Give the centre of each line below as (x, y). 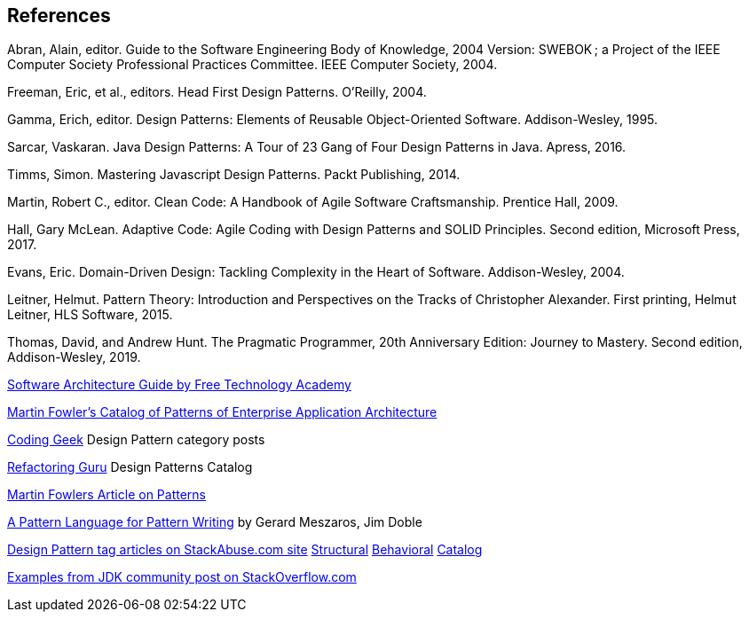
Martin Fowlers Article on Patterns (106, 495)
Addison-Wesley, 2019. (74, 357)
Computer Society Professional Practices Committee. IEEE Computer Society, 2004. (252, 65)
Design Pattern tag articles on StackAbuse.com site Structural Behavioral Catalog (245, 550)
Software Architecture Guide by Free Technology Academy (179, 385)
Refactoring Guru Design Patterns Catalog (130, 467)
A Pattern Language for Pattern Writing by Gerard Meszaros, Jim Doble (215, 522)
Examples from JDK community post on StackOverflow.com (182, 577)
